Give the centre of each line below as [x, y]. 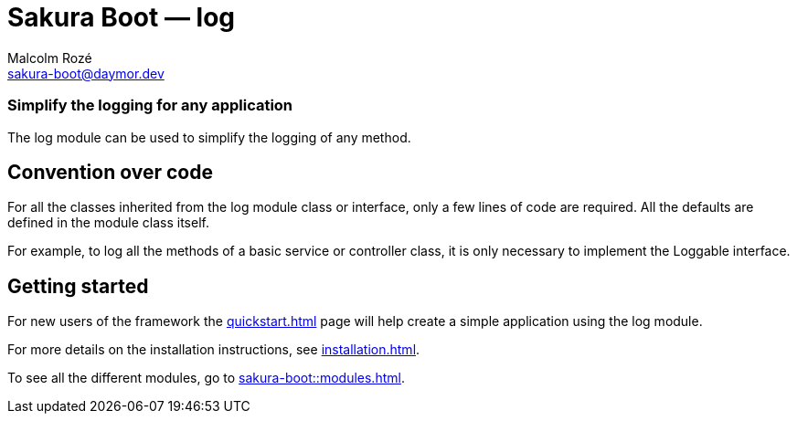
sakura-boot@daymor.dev [86, 73]
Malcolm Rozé [50, 58]
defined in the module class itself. [108, 223]
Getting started [78, 286]
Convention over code [110, 172]
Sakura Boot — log [122, 17]
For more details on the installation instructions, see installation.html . [214, 350]
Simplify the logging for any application [150, 105]
